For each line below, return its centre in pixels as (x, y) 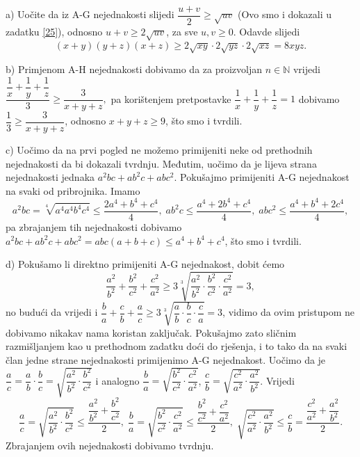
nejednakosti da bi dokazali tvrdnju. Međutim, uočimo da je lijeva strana (161, 163)
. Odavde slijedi (267, 32)
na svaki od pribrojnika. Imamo (73, 190)
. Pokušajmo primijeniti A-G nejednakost (262, 177)
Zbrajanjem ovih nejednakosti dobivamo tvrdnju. (110, 446)
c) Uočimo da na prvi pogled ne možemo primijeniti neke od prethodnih (159, 149)
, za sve (182, 32)
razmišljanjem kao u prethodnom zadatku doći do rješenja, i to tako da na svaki (177, 346)
